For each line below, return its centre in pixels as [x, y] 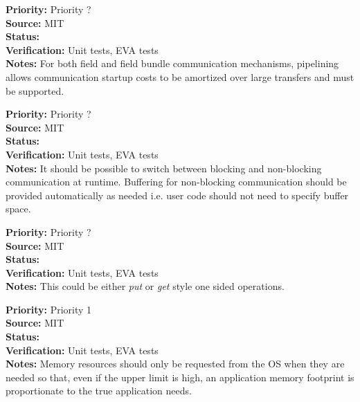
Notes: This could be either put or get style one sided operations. [145, 286]
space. [18, 209]
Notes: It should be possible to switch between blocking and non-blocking [164, 168]
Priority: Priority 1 [49, 309]
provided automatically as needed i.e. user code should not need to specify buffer [177, 195]
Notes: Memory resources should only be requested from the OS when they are [175, 364]
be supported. [35, 90]
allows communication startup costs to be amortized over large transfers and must [180, 76]
